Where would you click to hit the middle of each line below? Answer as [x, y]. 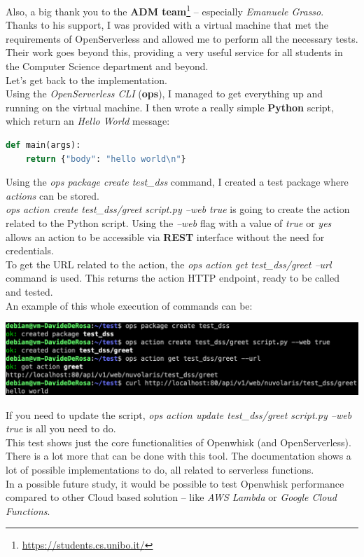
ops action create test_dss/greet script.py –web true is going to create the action [178, 209]
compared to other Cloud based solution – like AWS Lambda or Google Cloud [171, 497]
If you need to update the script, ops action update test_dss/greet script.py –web [179, 414]
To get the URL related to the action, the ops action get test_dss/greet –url [169, 264]
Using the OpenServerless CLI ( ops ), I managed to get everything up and [164, 94]
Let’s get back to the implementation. [86, 80]
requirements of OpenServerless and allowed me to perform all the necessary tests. [182, 38]
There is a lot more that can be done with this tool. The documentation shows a [178, 456]
